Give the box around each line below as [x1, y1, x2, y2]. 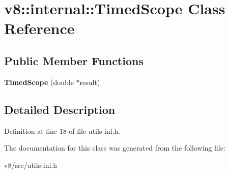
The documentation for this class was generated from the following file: [4, 142, 225, 153]
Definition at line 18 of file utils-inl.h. [4, 125, 121, 136]
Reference [4, 18, 75, 39]
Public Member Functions [4, 52, 144, 68]
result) [79, 76, 100, 87]
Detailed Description [4, 101, 116, 117]
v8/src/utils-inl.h [4, 159, 58, 170]
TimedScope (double [4, 76, 74, 87]
